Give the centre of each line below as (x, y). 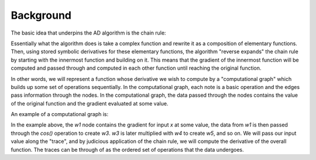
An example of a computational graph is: (60, 114)
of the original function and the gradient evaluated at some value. (90, 103)
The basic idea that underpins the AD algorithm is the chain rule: (88, 33)
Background (41, 15)
